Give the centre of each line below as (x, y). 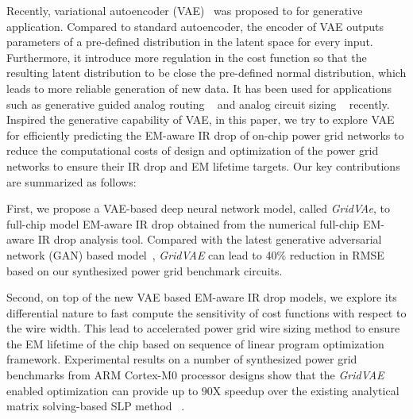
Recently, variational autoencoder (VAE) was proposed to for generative (185, 10)
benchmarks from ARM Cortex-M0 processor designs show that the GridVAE (195, 375)
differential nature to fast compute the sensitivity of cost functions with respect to (206, 312)
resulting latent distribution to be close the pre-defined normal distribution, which (206, 73)
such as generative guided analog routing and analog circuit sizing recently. (198, 104)
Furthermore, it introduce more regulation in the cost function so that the (187, 57)
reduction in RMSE (337, 254)
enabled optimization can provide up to (102, 390)
